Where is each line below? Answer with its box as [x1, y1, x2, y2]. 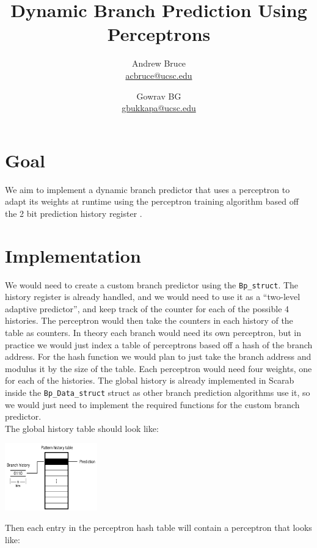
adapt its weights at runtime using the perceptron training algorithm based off [5, 195, 299, 208]
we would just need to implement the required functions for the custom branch [5, 398, 300, 411]
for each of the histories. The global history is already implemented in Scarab [5, 374, 294, 387]
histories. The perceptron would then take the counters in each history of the [5, 314, 293, 327]
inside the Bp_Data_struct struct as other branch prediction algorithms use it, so [5, 385, 310, 398]
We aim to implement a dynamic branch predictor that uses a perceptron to [5, 183, 290, 195]
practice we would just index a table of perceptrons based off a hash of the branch [5, 338, 313, 351]
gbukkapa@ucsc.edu [122, 101, 196, 114]
